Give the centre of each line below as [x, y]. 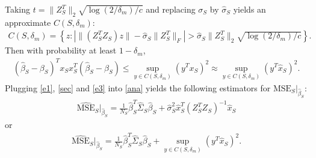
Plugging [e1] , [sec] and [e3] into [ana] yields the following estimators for [138, 87]
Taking [18, 9]
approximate [28, 22]
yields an [249, 9]
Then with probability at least [61, 50]
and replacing [171, 9]
